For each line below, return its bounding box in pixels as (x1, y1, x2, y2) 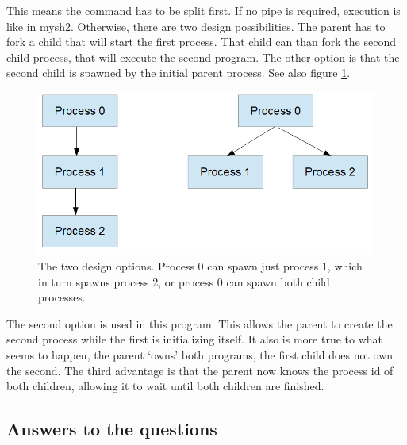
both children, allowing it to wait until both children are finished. (6, 378, 324, 394)
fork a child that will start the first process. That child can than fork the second (6, 33, 396, 50)
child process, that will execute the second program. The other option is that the (6, 48, 400, 65)
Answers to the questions (6, 416, 217, 441)
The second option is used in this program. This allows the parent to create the (6, 315, 393, 332)
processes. (38, 289, 86, 305)
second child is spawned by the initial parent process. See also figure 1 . (6, 64, 351, 81)
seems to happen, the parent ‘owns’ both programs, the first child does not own (6, 346, 394, 363)
